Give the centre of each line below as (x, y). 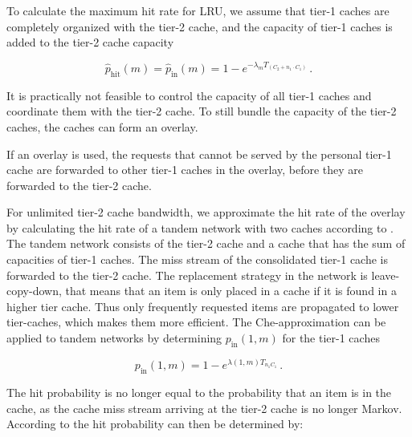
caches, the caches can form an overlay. (102, 126)
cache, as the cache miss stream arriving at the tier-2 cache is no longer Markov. (204, 408)
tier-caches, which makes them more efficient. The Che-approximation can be (196, 322)
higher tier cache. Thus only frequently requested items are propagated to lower (203, 306)
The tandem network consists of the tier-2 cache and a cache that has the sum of (206, 243)
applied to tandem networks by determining (114, 338)
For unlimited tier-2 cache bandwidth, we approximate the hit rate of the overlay (206, 212)
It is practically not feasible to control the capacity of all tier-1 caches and (189, 95)
